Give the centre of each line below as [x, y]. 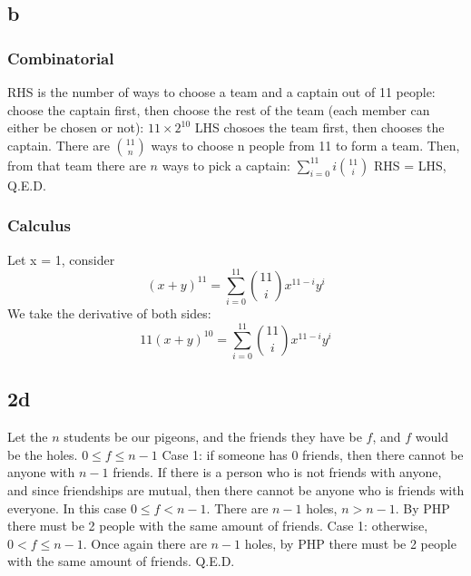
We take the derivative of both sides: [109, 313]
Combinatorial [61, 58]
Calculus [39, 225]
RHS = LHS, [410, 165]
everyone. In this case [67, 508]
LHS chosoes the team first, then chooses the [319, 127]
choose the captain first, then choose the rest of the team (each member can [219, 109]
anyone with [41, 472]
